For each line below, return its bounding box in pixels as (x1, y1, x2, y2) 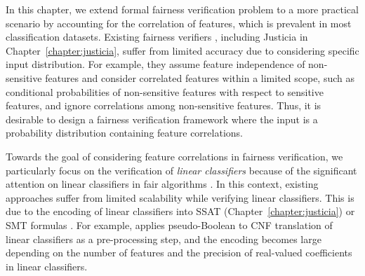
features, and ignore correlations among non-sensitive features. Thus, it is (6, 98, 321, 113)
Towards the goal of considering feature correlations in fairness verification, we (6, 149, 343, 163)
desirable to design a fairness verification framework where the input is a (6, 111, 318, 126)
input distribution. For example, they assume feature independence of (6, 57, 305, 71)
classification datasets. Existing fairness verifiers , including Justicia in (6, 29, 308, 44)
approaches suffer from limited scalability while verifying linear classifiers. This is (6, 190, 354, 205)
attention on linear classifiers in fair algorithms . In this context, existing (6, 177, 319, 191)
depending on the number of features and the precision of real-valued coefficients (6, 245, 352, 260)
